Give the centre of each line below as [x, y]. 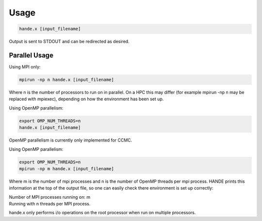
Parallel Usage [31, 55]
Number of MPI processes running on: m [50, 197]
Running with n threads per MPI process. [50, 204]
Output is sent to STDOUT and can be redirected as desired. [69, 42]
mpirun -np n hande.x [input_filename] [66, 80]
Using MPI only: [25, 67]
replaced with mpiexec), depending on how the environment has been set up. [86, 99]
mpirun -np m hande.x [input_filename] [66, 169]
